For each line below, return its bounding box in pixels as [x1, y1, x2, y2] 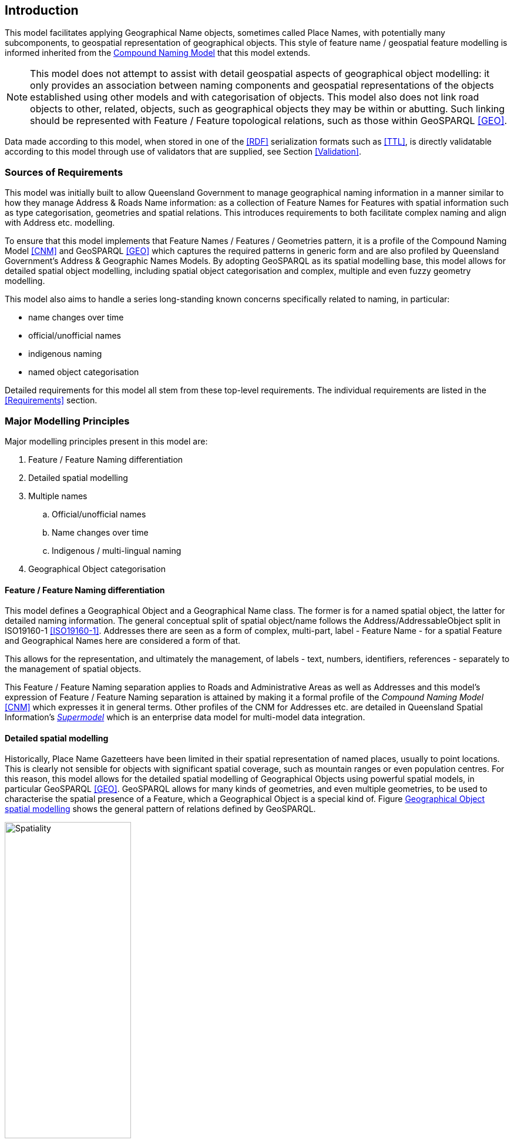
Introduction [5, 3, 79, 18]
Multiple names [28, 490, 88, 501]
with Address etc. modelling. [5, 218, 115, 228]
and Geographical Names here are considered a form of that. [5, 636, 241, 646]
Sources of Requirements [5, 166, 123, 178]
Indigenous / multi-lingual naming [52, 545, 182, 556]
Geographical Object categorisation [28, 563, 166, 574]
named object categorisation [28, 367, 139, 377]
